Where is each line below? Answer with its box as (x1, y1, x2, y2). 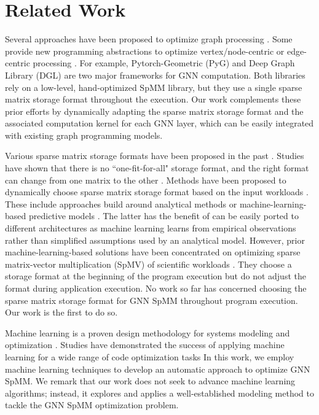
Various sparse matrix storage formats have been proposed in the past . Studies (5, 149, 304, 162)
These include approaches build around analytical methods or (5, 197, 237, 210)
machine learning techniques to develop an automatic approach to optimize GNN (5, 362, 310, 375)
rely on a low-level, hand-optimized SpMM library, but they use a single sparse (5, 80, 302, 93)
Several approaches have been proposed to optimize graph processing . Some (5, 33, 293, 45)
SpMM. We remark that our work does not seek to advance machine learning (5, 374, 296, 387)
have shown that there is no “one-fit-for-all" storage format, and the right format (5, 161, 309, 174)
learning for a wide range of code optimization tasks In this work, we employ (5, 350, 294, 363)
